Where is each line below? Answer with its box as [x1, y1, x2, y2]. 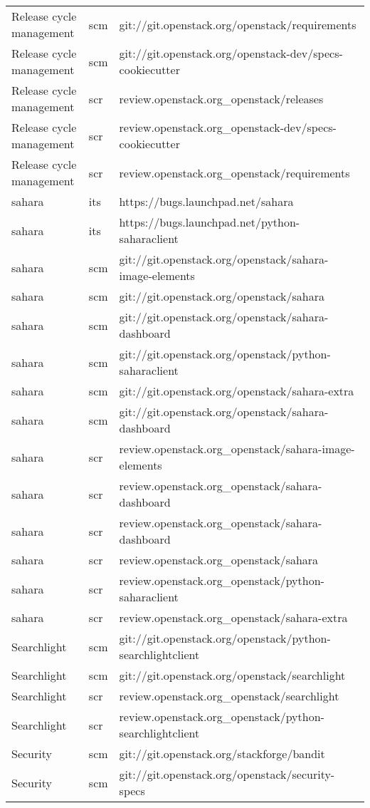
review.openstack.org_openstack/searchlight [119, 688, 339, 704]
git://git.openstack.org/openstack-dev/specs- [119, 45, 343, 61]
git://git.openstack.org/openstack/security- [119, 766, 335, 782]
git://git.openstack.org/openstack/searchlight [119, 667, 346, 683]
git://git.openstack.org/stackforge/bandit [119, 745, 325, 762]
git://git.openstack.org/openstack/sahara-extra [119, 383, 354, 399]
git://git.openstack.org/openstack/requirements [119, 16, 356, 33]
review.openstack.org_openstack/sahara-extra [119, 609, 348, 626]
